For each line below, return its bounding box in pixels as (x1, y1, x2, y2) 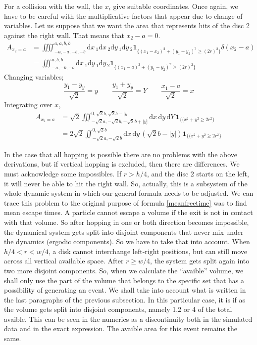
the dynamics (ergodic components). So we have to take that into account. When (4, 236, 250, 247)
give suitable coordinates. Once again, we (113, 1, 238, 11)
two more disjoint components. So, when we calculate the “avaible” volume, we (4, 265, 244, 275)
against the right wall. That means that (4, 30, 124, 40)
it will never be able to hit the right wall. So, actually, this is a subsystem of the (4, 178, 248, 188)
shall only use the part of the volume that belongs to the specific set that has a (4, 275, 245, 285)
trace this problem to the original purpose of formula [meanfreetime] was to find (4, 197, 247, 208)
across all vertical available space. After (4, 256, 124, 266)
